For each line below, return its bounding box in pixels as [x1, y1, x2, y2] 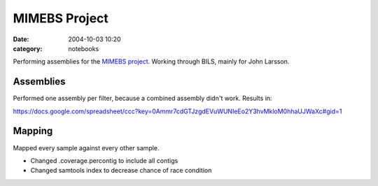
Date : [13, 35, 29, 43]
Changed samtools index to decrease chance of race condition [30, 166, 212, 175]
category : [13, 44, 43, 52]
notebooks [68, 44, 99, 52]
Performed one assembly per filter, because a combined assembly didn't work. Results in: [13, 94, 272, 103]
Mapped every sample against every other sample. [13, 143, 160, 152]
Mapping [13, 125, 53, 137]
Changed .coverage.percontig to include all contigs [30, 156, 178, 164]
